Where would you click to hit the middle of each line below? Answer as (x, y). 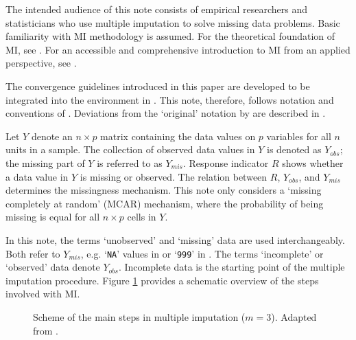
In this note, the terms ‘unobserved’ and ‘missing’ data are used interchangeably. (175, 239)
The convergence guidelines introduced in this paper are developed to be (158, 86)
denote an (52, 136)
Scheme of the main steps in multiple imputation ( (139, 316)
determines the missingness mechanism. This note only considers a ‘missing (164, 190)
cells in (142, 217)
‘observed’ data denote (53, 267)
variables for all (299, 136)
